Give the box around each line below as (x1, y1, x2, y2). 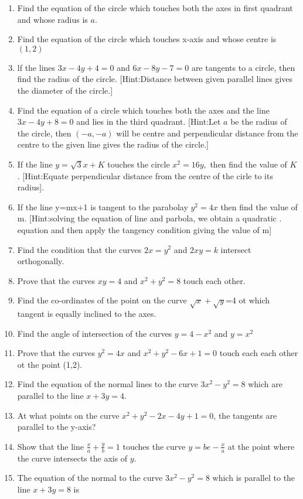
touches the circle (107, 158, 170, 170)
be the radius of (230, 115, 287, 128)
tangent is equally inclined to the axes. (17, 307, 156, 320)
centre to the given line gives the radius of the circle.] (17, 138, 209, 151)
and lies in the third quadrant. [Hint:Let (76, 115, 221, 128)
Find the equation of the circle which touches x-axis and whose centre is (17, 33, 277, 45)
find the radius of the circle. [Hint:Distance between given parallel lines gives (17, 73, 293, 85)
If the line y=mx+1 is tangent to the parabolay (17, 200, 188, 213)
